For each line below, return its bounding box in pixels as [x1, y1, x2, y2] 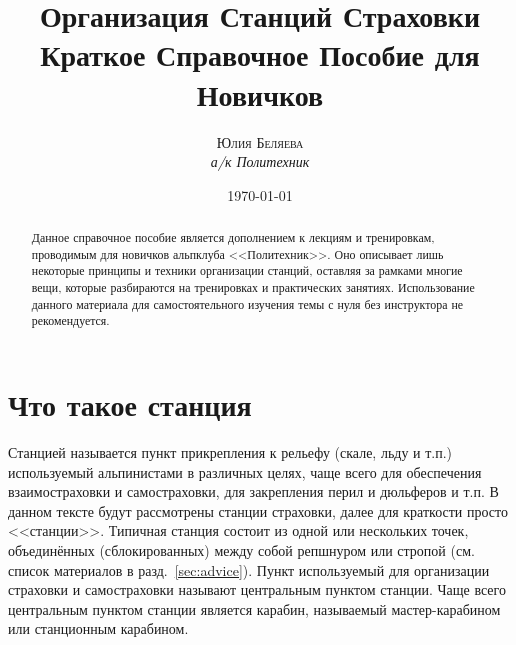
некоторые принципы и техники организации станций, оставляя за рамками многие [31, 262, 463, 279]
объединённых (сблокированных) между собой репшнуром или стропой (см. [8, 539, 475, 560]
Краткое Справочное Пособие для [40, 34, 480, 75]
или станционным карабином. [8, 618, 189, 639]
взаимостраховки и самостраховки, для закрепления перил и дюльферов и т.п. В [8, 481, 499, 502]
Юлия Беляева [216, 131, 304, 152]
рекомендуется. [31, 312, 110, 329]
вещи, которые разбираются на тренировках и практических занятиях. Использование [31, 279, 475, 296]
